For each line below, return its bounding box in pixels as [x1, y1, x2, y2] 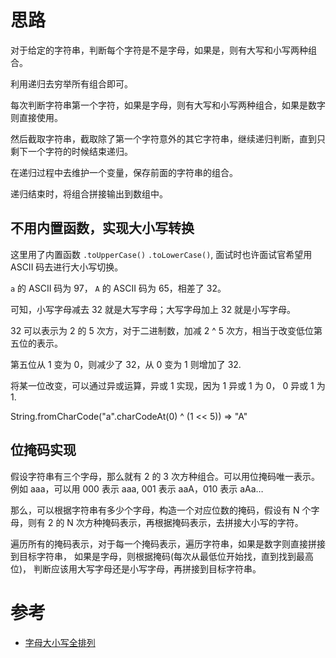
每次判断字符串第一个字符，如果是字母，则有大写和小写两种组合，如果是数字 [10, 99, 326, 111]
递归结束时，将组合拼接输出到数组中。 [10, 187, 168, 200]
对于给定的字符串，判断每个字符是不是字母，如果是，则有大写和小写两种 [10, 44, 308, 56]
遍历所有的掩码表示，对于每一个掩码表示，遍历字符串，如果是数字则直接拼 [10, 537, 317, 550]
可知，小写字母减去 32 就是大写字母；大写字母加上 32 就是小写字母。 [10, 303, 297, 315]
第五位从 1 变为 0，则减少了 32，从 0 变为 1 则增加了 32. [10, 358, 242, 370]
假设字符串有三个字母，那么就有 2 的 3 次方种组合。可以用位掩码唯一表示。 [10, 470, 320, 482]
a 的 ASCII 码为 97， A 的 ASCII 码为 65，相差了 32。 [10, 282, 227, 294]
